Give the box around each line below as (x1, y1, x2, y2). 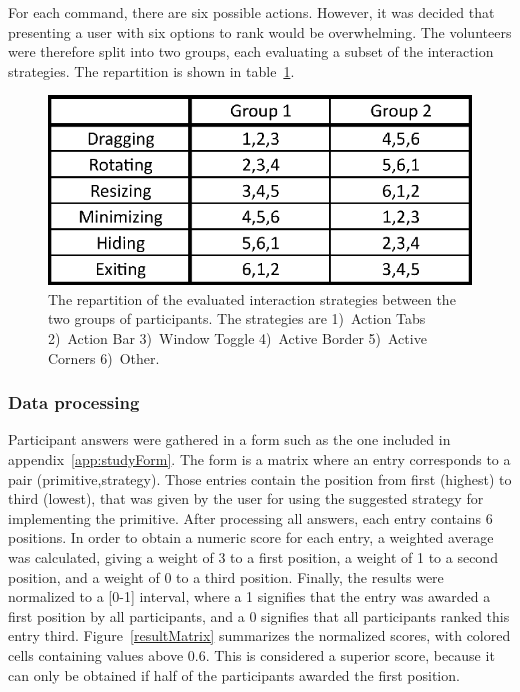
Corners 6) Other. (48, 347, 160, 368)
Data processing (8, 390, 140, 415)
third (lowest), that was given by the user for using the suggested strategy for (8, 488, 484, 509)
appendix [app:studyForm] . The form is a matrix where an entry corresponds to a (8, 449, 511, 470)
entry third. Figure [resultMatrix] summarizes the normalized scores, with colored (8, 625, 511, 646)
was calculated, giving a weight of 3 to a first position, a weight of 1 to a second (8, 546, 498, 567)
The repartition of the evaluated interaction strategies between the (48, 288, 456, 309)
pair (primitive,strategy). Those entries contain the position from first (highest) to (8, 468, 512, 489)
